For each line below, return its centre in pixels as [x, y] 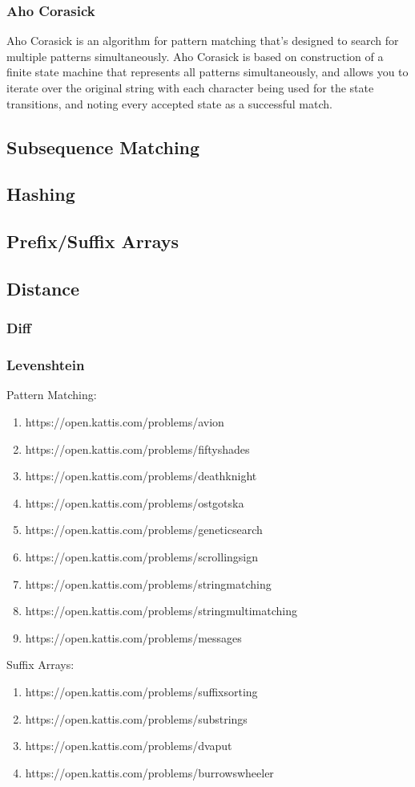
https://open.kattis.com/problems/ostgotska [135, 502]
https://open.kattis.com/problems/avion [125, 421]
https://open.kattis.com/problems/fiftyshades [137, 449]
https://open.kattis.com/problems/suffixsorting [141, 691]
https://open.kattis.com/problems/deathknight [141, 476]
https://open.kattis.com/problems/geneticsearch [144, 530]
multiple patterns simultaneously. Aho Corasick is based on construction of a [195, 56]
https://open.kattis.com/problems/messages [133, 637]
